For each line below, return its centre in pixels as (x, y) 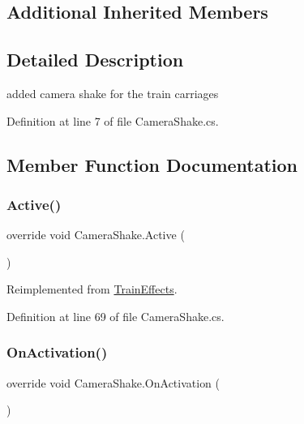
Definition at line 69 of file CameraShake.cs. (116, 316)
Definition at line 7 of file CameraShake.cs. (113, 120)
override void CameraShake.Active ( (96, 235)
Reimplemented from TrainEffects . (92, 289)
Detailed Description (95, 60)
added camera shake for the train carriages (113, 93)
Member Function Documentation (152, 164)
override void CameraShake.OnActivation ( (113, 382)
